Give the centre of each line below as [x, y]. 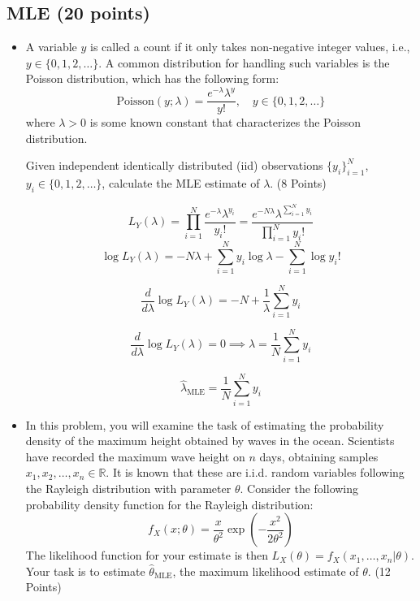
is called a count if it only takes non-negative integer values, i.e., [250, 47]
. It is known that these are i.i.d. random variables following [255, 472]
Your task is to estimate [85, 571]
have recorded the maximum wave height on [135, 456]
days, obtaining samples [319, 456]
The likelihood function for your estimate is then [147, 555]
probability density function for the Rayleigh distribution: [169, 504]
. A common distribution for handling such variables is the [244, 62]
